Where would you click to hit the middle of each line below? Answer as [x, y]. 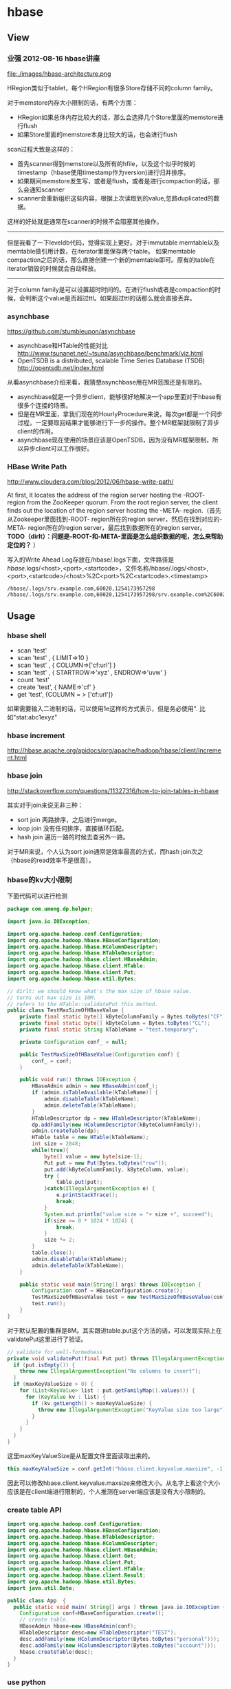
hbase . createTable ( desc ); [57, 1652]
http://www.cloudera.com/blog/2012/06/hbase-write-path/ [90, 482]
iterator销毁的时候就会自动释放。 [54, 268]
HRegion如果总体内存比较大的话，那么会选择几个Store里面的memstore [117, 117]
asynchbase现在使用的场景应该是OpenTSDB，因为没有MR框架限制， [115, 440]
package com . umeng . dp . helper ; [51, 909]
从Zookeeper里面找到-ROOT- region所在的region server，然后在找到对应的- [115, 519]
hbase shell [27, 635]
